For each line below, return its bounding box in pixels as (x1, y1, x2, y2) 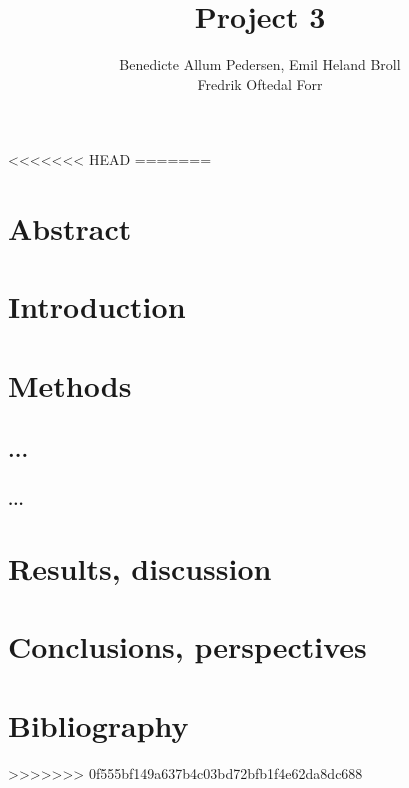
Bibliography (8, 704, 189, 745)
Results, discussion (8, 547, 272, 588)
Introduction (8, 286, 186, 327)
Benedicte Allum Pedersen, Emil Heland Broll (119, 54, 401, 75)
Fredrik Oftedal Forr (197, 73, 323, 94)
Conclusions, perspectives (8, 626, 367, 667)
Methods (8, 364, 132, 405)
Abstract (8, 208, 132, 249)
